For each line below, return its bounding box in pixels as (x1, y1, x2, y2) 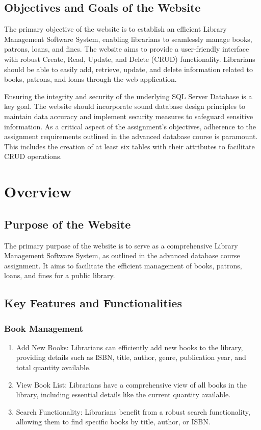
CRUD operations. (4, 151, 62, 162)
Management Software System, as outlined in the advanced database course (4, 250, 240, 261)
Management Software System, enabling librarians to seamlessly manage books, (4, 33, 252, 44)
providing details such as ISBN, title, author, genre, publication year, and (16, 352, 246, 363)
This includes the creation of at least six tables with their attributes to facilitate (4, 141, 255, 151)
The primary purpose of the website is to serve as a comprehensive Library (4, 240, 238, 251)
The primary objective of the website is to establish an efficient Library (4, 24, 227, 34)
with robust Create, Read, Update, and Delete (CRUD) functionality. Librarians (4, 53, 255, 64)
